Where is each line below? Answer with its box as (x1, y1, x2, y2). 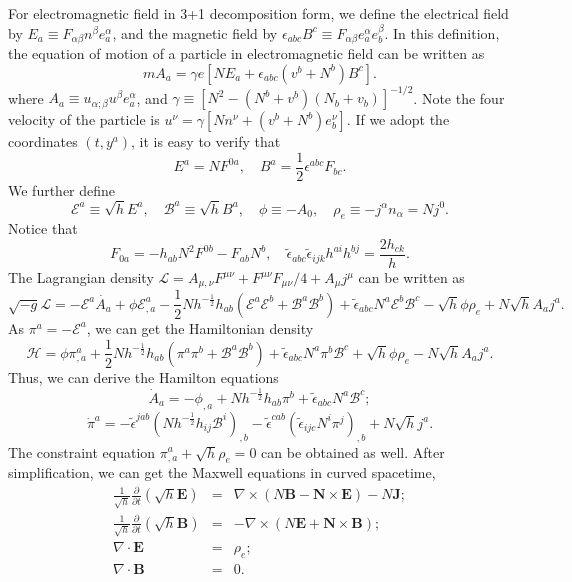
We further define (8, 179, 116, 200)
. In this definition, (384, 22, 500, 43)
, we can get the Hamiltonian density (86, 317, 314, 338)
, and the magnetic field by (112, 22, 278, 43)
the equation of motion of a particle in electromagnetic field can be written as (8, 43, 485, 64)
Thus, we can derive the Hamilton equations (8, 366, 279, 387)
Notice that (8, 218, 78, 239)
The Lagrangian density (8, 267, 154, 287)
